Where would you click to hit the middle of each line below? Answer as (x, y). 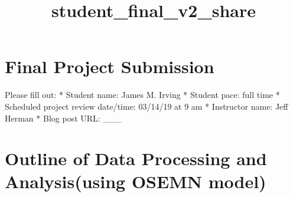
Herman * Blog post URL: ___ (63, 118)
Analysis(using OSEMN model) (136, 181)
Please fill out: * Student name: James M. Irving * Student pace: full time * (142, 95)
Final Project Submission (110, 66)
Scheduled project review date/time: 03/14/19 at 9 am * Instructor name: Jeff (146, 106)
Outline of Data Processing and (136, 158)
